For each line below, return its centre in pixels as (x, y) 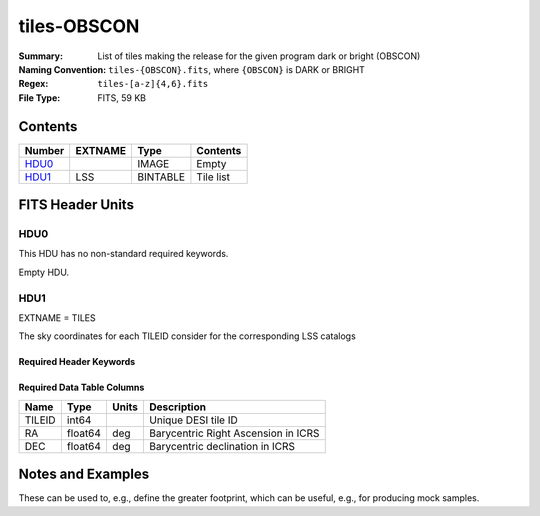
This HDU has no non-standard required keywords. (123, 254)
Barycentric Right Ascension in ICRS (234, 433)
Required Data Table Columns (81, 387)
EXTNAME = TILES (57, 317)
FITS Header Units (76, 205)
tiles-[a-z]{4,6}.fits (153, 84)
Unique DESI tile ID (194, 420)
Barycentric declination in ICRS (222, 446)
